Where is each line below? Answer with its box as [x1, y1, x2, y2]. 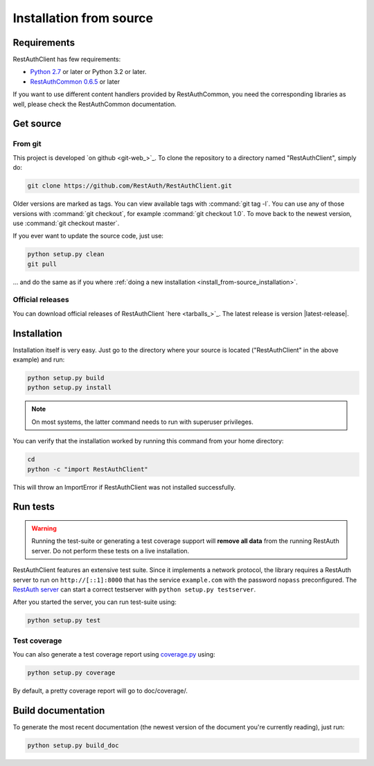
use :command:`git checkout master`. [12, 219, 120, 227]
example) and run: [12, 355, 65, 364]
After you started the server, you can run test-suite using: [12, 598, 177, 606]
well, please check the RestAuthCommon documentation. [12, 100, 177, 108]
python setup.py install [27, 384, 112, 391]
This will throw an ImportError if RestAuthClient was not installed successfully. [12, 483, 235, 491]
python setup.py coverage [27, 669, 116, 677]
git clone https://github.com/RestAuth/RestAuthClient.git [27, 182, 232, 190]
